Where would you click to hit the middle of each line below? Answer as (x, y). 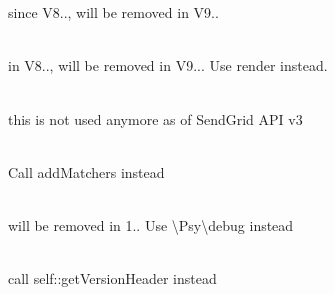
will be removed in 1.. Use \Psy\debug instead (151, 224)
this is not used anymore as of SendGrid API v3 (155, 118)
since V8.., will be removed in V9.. (113, 12)
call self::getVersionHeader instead (112, 278)
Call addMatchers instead (86, 171)
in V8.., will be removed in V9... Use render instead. (168, 65)
